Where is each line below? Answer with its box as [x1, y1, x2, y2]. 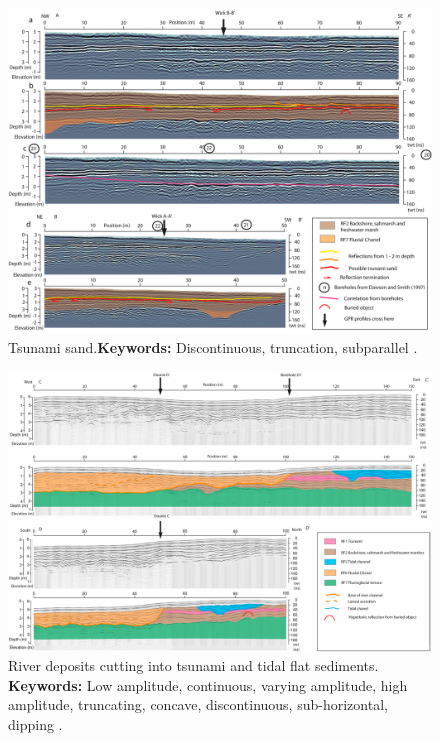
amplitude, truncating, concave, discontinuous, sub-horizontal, [8, 694, 388, 715]
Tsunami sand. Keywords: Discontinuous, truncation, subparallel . [8, 337, 418, 358]
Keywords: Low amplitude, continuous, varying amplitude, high [8, 674, 408, 695]
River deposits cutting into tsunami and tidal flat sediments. [8, 655, 379, 676]
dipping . [8, 713, 63, 734]
